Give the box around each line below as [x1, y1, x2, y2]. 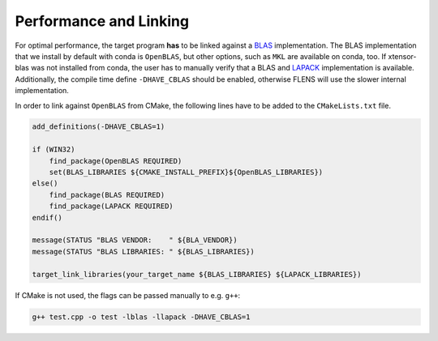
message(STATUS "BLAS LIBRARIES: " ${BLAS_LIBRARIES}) [32, 247, 255, 256]
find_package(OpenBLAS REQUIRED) [49, 156, 182, 165]
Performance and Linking [15, 12, 190, 30]
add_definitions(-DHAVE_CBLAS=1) [32, 122, 165, 131]
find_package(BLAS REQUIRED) [49, 190, 165, 199]
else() [32, 179, 58, 188]
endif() [32, 213, 62, 222]
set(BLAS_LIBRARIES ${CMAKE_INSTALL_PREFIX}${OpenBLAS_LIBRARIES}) [49, 168, 324, 177]
